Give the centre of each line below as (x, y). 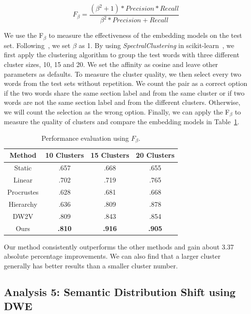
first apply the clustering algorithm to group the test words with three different (122, 55)
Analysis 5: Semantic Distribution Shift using (120, 291)
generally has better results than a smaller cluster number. (91, 265)
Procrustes (23, 192)
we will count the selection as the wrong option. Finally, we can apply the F (117, 111)
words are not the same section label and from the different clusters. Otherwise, (122, 102)
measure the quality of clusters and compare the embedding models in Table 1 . (122, 122)
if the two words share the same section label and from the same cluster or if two (124, 92)
